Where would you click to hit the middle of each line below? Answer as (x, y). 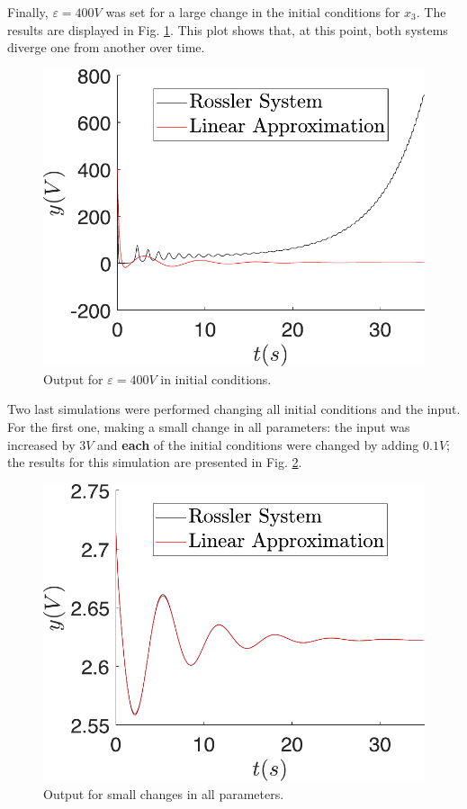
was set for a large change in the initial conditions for (253, 12)
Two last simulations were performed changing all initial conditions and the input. (234, 409)
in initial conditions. (216, 378)
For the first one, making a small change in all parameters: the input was (209, 427)
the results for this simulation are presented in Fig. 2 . (155, 462)
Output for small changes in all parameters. (164, 793)
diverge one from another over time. (106, 47)
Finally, (28, 12)
